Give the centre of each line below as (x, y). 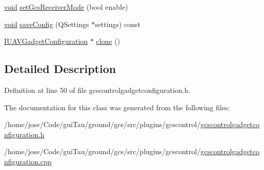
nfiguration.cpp (28, 161)
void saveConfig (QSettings (47, 24)
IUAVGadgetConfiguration (46, 41)
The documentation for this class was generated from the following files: (117, 107)
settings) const (118, 24)
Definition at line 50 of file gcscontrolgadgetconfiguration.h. (97, 90)
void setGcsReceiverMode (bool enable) (66, 7)
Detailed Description (60, 69)
